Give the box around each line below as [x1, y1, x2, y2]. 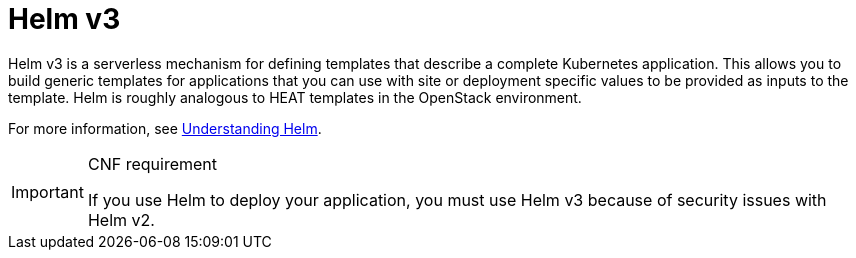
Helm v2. [87, 209, 155, 230]
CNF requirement [87, 153, 217, 174]
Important [11, 181, 84, 202]
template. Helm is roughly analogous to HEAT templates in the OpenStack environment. [8, 88, 582, 106]
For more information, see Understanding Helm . [8, 119, 322, 137]
